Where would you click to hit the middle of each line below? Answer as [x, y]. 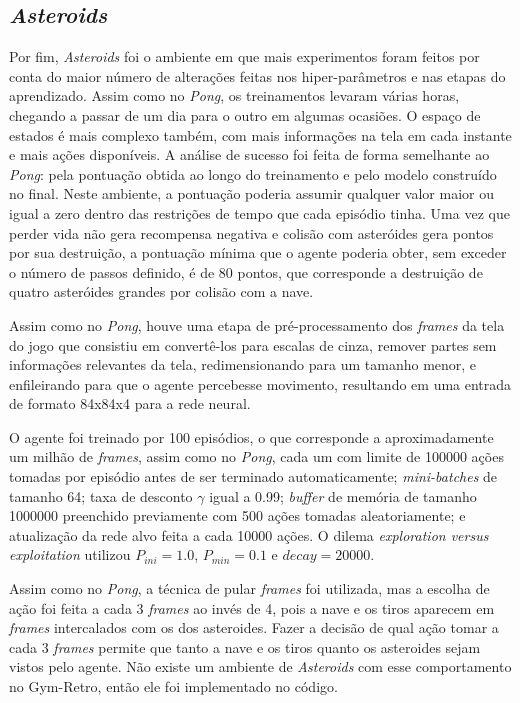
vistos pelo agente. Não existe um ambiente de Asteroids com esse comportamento [260, 666]
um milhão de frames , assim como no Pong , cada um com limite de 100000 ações [256, 456]
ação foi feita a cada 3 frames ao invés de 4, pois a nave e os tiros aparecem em [252, 607]
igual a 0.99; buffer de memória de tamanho [343, 495]
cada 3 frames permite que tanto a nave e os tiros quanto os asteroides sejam [245, 646]
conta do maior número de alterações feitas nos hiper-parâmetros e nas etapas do [257, 75]
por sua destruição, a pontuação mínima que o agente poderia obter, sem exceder [258, 252]
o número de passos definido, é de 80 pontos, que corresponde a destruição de [246, 271]
